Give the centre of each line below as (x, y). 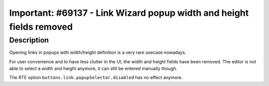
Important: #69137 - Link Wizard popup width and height (129, 13)
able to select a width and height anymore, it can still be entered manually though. (93, 68)
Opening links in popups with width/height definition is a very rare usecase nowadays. (98, 52)
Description (29, 40)
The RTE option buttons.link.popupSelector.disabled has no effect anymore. (96, 78)
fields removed (41, 27)
